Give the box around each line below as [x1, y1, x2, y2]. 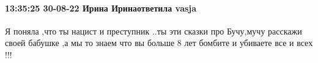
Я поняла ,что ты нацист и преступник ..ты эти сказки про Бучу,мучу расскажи [5, 24, 302, 37]
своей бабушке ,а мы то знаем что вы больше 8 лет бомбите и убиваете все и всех [5, 36, 313, 49]
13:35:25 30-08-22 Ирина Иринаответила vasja [5, 1, 197, 14]
